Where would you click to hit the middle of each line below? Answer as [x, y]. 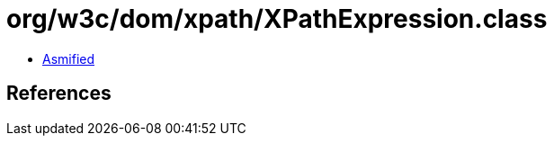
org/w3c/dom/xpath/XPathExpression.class [277, 19]
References [59, 94]
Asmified [69, 58]
